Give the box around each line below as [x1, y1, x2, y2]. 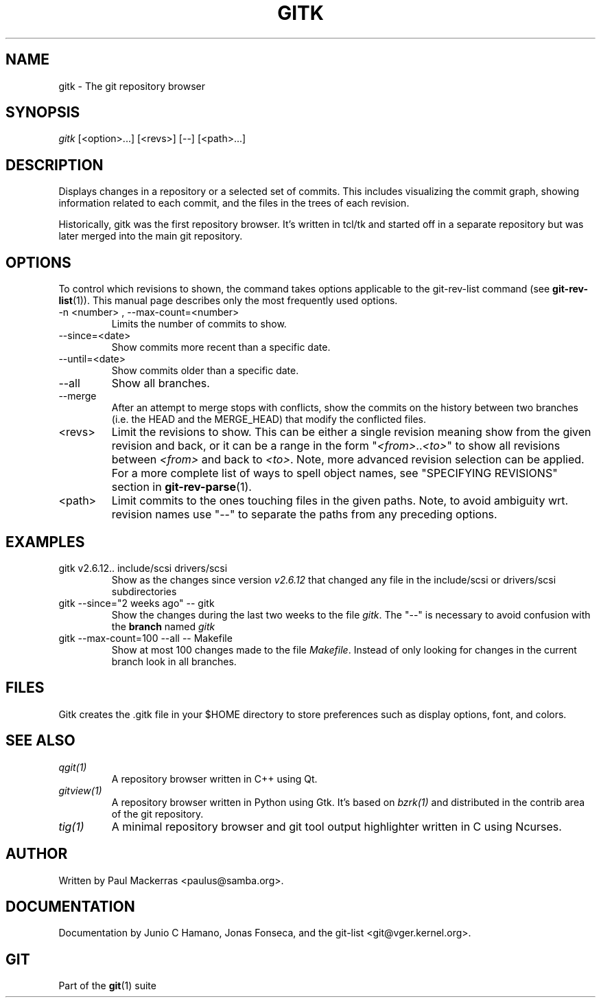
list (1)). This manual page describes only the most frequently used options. [58, 295, 398, 307]
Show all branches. [111, 376, 210, 391]
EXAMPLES [5, 533, 85, 551]
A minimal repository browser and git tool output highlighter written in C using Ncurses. [111, 819, 562, 833]
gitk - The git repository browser [58, 80, 205, 92]
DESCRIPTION [5, 156, 104, 174]
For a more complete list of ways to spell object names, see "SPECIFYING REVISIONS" [111, 466, 558, 481]
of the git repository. [111, 807, 204, 820]
